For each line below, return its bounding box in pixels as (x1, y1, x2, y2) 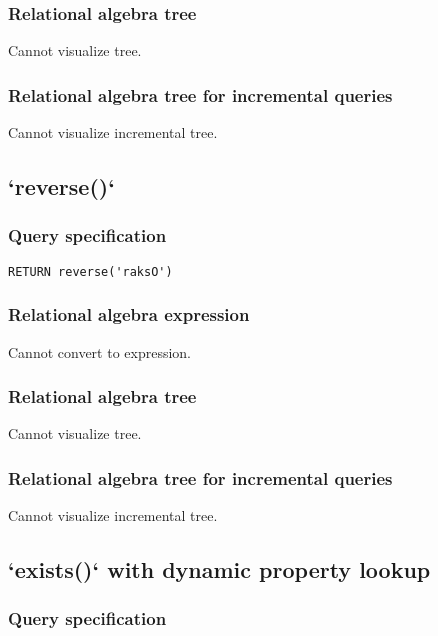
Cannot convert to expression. (8, 341, 192, 362)
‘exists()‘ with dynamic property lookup (8, 554, 431, 585)
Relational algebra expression (8, 302, 250, 327)
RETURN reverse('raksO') (8, 264, 173, 279)
